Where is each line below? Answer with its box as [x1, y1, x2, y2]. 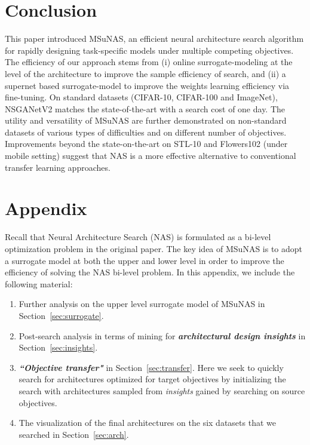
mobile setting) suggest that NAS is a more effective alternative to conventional [5, 149, 296, 162]
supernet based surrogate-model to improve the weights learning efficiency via [5, 79, 290, 91]
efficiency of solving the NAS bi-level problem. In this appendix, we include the [5, 266, 295, 278]
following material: [5, 277, 73, 290]
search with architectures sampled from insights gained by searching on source [19, 384, 305, 397]
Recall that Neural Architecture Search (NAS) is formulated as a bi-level [5, 231, 271, 243]
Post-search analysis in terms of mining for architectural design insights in [19, 329, 306, 342]
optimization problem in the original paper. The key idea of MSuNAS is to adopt [5, 242, 303, 254]
